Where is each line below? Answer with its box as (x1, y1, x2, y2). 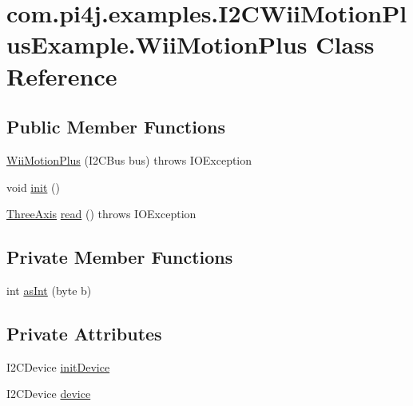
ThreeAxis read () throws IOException (6, 205, 197, 222)
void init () (6, 178, 60, 195)
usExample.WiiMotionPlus (6, 28, 308, 61)
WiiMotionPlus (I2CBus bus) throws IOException (6, 151, 252, 168)
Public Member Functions (6, 114, 225, 139)
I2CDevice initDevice (6, 358, 110, 375)
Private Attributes (6, 320, 162, 345)
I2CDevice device (6, 385, 91, 402)
